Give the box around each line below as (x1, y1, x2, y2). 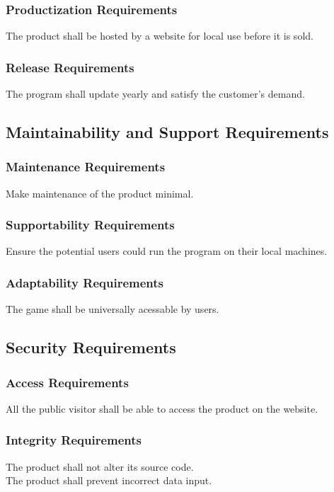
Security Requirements (6, 336, 176, 358)
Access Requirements (6, 373, 129, 391)
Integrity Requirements (6, 431, 142, 449)
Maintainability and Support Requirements (6, 121, 329, 143)
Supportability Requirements (6, 216, 175, 234)
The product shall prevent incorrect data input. (6, 473, 212, 488)
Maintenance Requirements (6, 158, 166, 176)
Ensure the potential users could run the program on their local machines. (6, 244, 328, 258)
